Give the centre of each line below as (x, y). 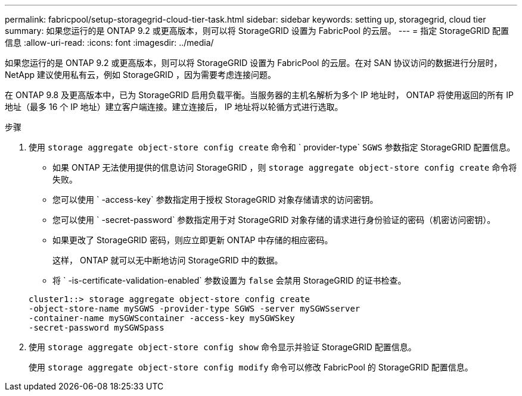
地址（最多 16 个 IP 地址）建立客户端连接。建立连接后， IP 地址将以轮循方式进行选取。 (174, 107)
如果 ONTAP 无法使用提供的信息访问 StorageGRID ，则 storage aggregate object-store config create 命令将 (285, 167)
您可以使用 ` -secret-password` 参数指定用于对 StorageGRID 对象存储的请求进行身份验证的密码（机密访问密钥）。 (274, 220)
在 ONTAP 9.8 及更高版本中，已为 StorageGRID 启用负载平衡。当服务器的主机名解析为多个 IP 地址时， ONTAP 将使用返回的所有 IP (259, 95)
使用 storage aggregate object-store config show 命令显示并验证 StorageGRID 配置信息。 (223, 347)
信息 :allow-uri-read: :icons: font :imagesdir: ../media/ (109, 43)
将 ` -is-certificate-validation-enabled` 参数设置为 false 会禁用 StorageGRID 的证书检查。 (229, 280)
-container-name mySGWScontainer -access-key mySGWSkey (162, 318)
